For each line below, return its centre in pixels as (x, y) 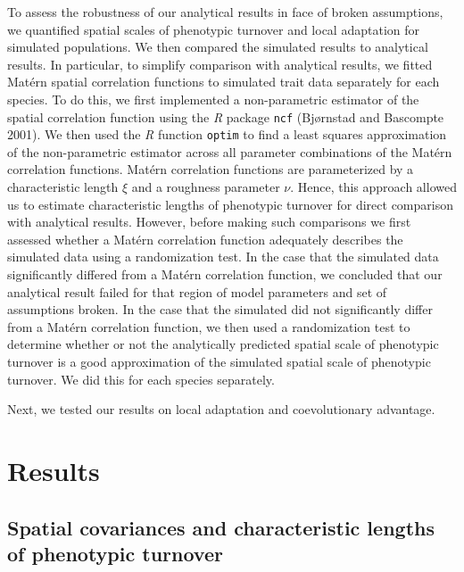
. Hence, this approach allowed (373, 187)
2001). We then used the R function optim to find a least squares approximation (227, 134)
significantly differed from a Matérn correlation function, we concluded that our (225, 274)
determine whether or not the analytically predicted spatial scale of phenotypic (223, 344)
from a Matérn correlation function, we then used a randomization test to (209, 326)
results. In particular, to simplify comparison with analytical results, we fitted (220, 64)
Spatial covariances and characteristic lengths (221, 527)
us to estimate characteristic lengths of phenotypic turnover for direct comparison (230, 204)
